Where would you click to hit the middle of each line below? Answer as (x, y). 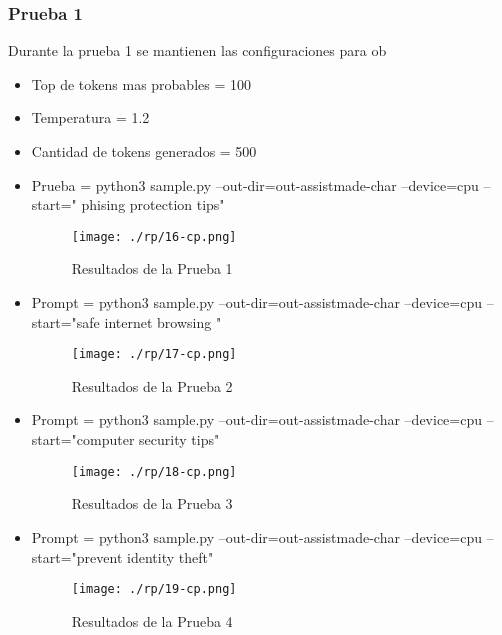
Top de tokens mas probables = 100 (141, 83)
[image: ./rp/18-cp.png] (154, 471)
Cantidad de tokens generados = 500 (144, 151)
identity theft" (170, 556)
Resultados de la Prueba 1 (152, 268)
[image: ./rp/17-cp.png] (154, 354)
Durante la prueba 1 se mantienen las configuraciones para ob (197, 50)
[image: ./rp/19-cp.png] (154, 589)
